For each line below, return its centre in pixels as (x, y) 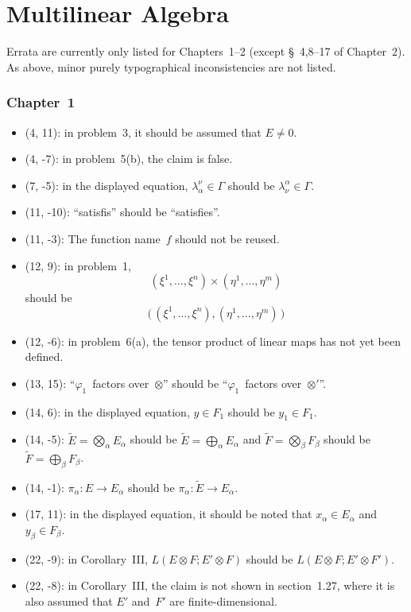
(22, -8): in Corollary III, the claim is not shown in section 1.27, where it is (210, 585)
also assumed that (69, 600)
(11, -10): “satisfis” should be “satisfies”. (122, 212)
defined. (44, 356)
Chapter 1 (41, 102)
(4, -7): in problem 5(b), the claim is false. (129, 159)
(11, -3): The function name (93, 238)
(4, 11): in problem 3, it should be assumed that (143, 132)
